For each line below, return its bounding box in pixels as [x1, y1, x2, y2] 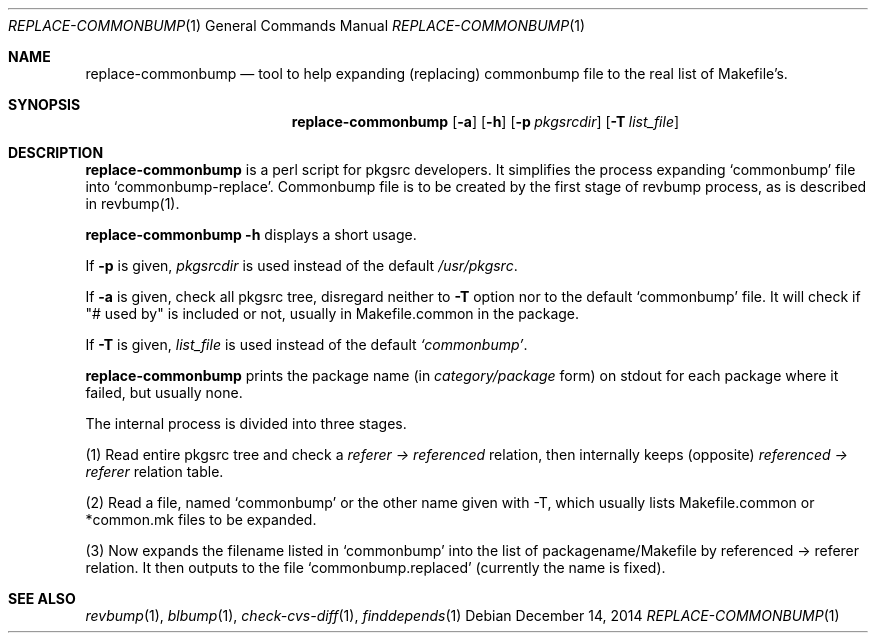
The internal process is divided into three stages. [85, 415, 407, 432]
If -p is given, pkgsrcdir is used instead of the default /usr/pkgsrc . [85, 257, 518, 274]
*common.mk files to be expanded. [85, 511, 317, 528]
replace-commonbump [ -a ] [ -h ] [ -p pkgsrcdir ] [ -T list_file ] [291, 113, 680, 130]
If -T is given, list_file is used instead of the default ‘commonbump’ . [85, 336, 528, 353]
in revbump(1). [85, 195, 180, 212]
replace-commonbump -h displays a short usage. [85, 226, 417, 243]
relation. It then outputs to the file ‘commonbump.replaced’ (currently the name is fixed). [85, 559, 666, 576]
